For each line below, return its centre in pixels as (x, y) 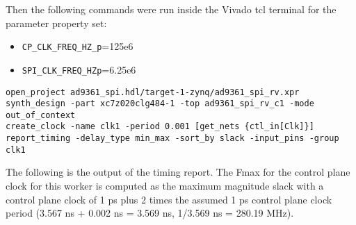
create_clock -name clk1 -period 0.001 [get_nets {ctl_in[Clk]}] (160, 127)
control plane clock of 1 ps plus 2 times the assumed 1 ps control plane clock (169, 199)
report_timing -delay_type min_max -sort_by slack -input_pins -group (172, 139)
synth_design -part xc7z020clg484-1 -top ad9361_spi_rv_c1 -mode (160, 104)
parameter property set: (56, 23)
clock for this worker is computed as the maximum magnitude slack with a (165, 186)
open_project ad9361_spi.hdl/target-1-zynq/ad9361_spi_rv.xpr (153, 92)
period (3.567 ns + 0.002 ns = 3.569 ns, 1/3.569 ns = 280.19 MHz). (150, 213)
